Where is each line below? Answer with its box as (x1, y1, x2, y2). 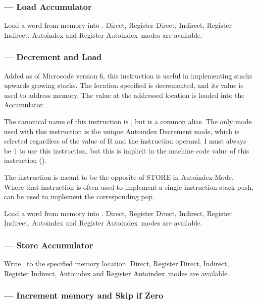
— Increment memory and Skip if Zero (4, 289, 163, 302)
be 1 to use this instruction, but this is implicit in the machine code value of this (4, 145, 249, 155)
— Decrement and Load (4, 51, 102, 63)
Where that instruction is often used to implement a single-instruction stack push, (4, 181, 254, 192)
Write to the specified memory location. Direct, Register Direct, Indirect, (4, 258, 229, 269)
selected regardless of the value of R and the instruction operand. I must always (4, 136, 246, 146)
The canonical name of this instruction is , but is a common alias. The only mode (4, 116, 252, 126)
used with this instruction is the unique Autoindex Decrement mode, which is (4, 126, 240, 136)
